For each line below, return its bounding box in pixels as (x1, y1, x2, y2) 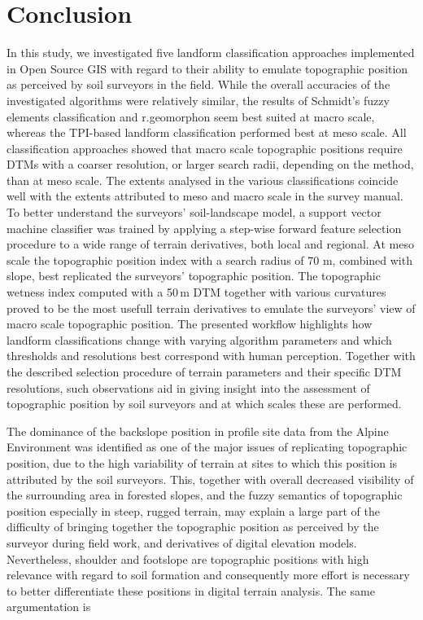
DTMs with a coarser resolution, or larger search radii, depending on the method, (7, 156, 414, 173)
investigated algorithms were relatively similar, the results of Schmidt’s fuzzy (7, 91, 390, 108)
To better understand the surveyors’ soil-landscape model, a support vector (7, 204, 382, 221)
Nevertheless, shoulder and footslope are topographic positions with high (7, 550, 369, 567)
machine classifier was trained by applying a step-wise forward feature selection (7, 219, 402, 236)
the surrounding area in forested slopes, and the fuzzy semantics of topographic (7, 486, 403, 503)
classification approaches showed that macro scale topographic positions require (7, 139, 403, 156)
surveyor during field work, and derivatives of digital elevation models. (7, 534, 357, 551)
